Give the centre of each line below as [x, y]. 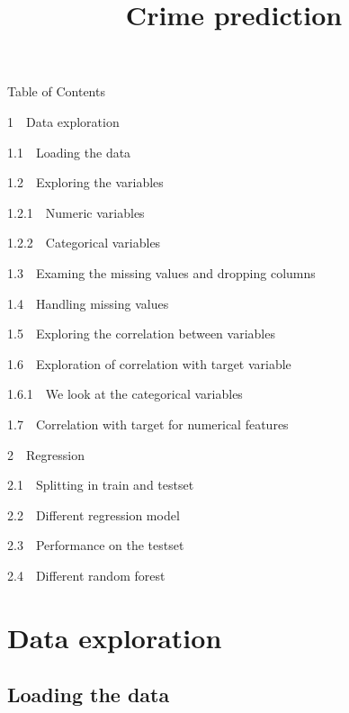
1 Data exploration [63, 121]
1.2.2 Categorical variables [84, 243]
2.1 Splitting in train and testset [101, 485]
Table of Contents [56, 91]
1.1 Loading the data [69, 152]
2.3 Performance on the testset [96, 545]
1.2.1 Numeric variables [76, 212]
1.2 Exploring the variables [85, 182]
